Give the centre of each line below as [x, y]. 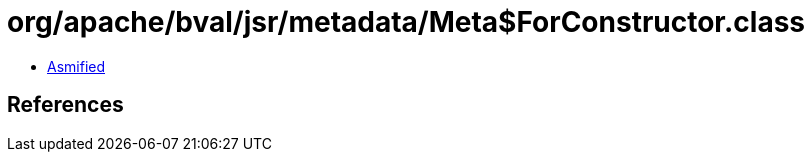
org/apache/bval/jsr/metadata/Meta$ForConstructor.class [406, 22]
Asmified [76, 66]
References [65, 105]
